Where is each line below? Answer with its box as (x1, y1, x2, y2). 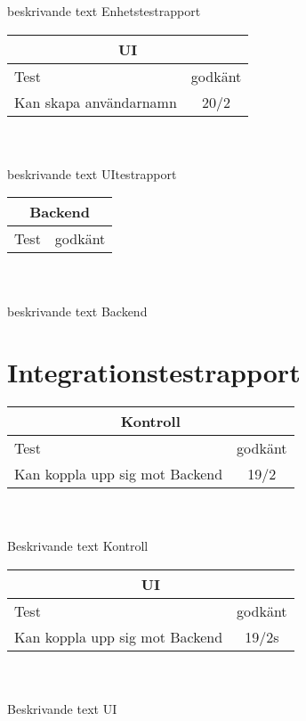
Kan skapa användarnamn (14, 91, 177, 112)
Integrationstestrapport (7, 354, 301, 390)
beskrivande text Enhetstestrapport (7, 2, 201, 20)
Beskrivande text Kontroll (7, 537, 149, 555)
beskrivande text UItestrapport (7, 164, 177, 183)
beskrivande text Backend (7, 301, 148, 320)
